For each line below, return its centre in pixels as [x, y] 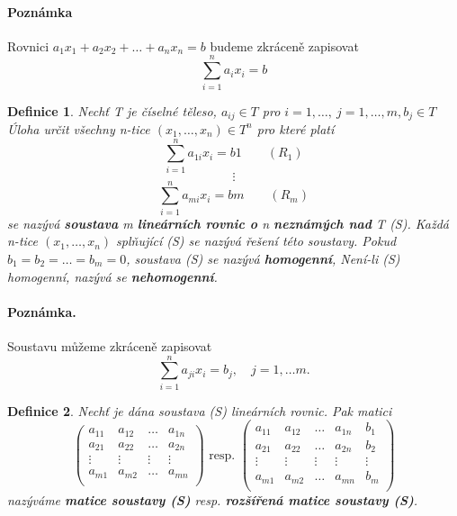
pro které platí [296, 128]
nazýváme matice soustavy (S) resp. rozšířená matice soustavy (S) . [213, 499]
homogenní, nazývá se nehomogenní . [112, 276]
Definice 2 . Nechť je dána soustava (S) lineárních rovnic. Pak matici [200, 410]
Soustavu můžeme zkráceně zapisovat [110, 345]
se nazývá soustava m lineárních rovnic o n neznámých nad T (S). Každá [228, 223]
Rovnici [28, 45]
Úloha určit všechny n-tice [79, 128]
